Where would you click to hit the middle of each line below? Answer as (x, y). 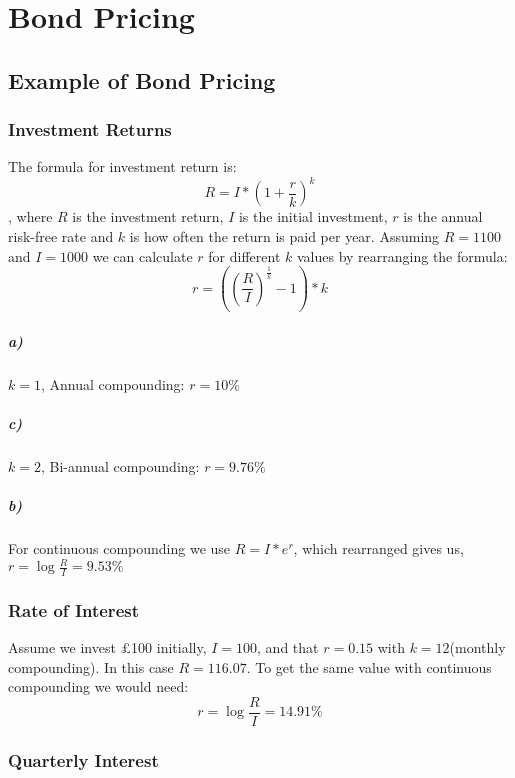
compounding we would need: (98, 686)
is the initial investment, (313, 216)
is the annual (443, 216)
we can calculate (142, 255)
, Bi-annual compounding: (120, 465)
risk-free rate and (61, 236)
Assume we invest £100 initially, (107, 647)
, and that (288, 647)
